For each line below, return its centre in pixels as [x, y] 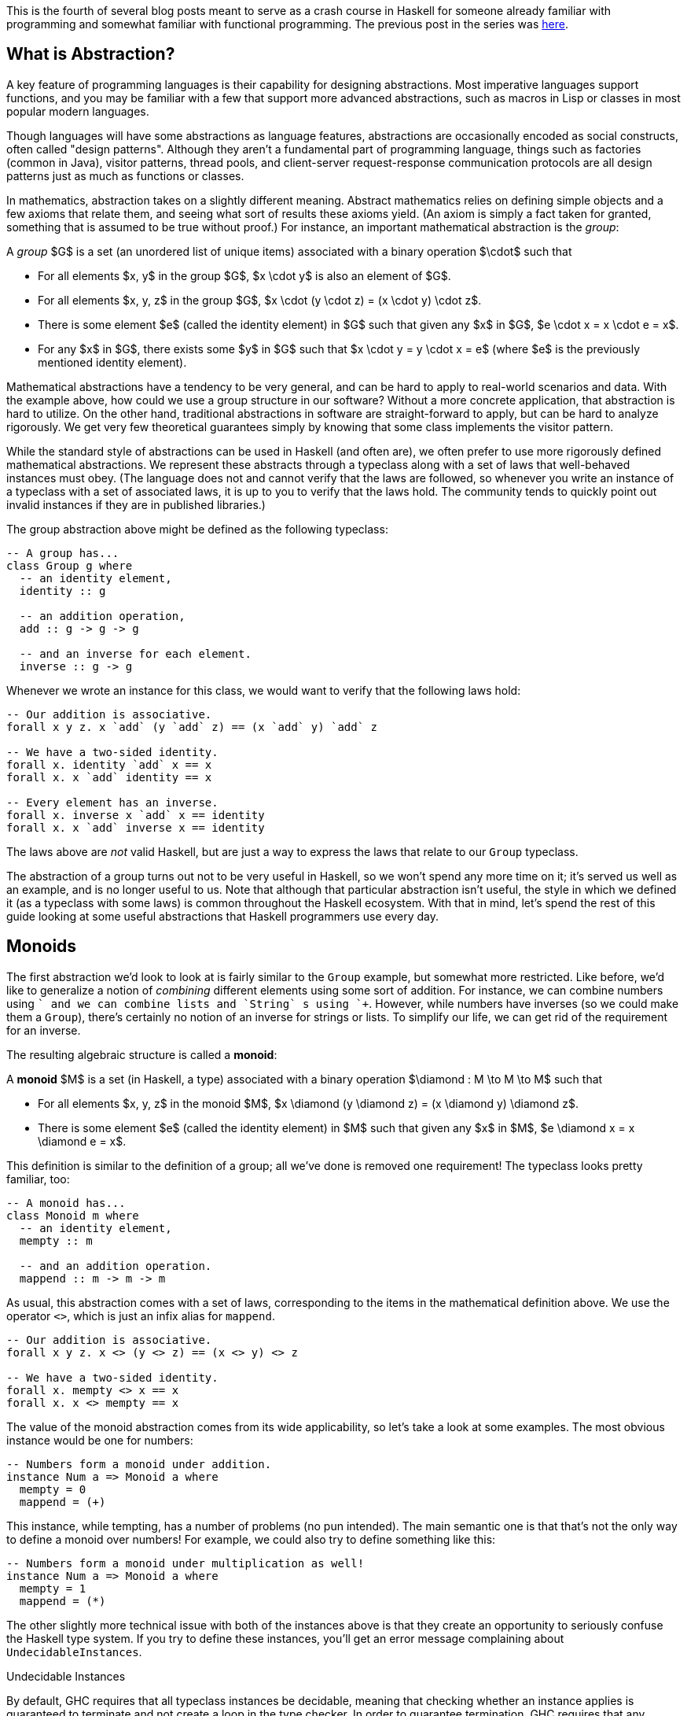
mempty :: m [56, 1240]
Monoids [42, 947]
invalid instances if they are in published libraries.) [136, 504]
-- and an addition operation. [116, 1266]
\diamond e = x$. [82, 1141]
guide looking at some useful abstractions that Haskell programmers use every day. [222, 916]
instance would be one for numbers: [100, 1440]
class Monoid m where [73, 1215]
